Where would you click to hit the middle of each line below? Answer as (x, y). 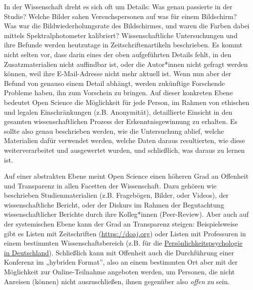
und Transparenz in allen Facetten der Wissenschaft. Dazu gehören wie (110, 185)
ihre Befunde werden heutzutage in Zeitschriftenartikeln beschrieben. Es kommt (123, 45)
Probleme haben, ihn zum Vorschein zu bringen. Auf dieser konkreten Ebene (118, 93)
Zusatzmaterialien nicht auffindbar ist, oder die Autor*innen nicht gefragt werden (126, 64)
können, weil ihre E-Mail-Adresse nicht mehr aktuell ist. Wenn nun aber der (118, 73)
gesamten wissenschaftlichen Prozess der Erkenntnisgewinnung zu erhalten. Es (121, 121)
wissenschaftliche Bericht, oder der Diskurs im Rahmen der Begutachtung (114, 204)
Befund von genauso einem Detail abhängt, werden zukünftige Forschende (115, 83)
